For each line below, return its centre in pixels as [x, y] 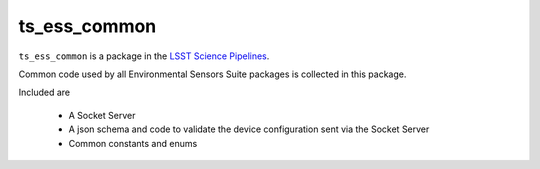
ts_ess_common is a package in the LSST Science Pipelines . [144, 56]
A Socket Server [102, 115]
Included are [44, 92]
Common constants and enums [133, 143]
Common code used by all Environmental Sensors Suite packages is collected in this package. [212, 74]
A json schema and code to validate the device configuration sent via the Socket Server [249, 129]
